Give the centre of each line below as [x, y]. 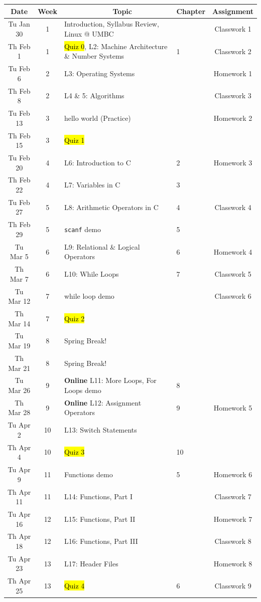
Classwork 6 [233, 296]
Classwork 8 [233, 541]
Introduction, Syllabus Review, [111, 24]
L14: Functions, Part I [98, 496]
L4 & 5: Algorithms [94, 95]
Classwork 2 [233, 51]
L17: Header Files [91, 563]
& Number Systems [94, 56]
